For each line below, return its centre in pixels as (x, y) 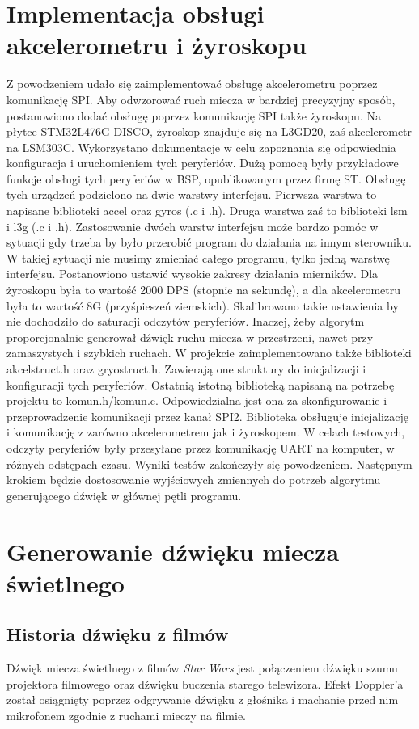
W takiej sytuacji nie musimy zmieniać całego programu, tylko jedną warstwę (198, 257)
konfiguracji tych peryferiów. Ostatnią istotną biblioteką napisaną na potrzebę (201, 384)
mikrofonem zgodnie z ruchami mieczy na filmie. (127, 715)
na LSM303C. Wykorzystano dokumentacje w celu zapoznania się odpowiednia (201, 147)
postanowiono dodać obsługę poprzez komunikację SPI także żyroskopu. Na (194, 115)
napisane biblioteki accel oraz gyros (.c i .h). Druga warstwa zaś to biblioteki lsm (207, 211)
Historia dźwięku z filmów (118, 634)
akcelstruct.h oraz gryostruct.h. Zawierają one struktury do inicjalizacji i (186, 369)
